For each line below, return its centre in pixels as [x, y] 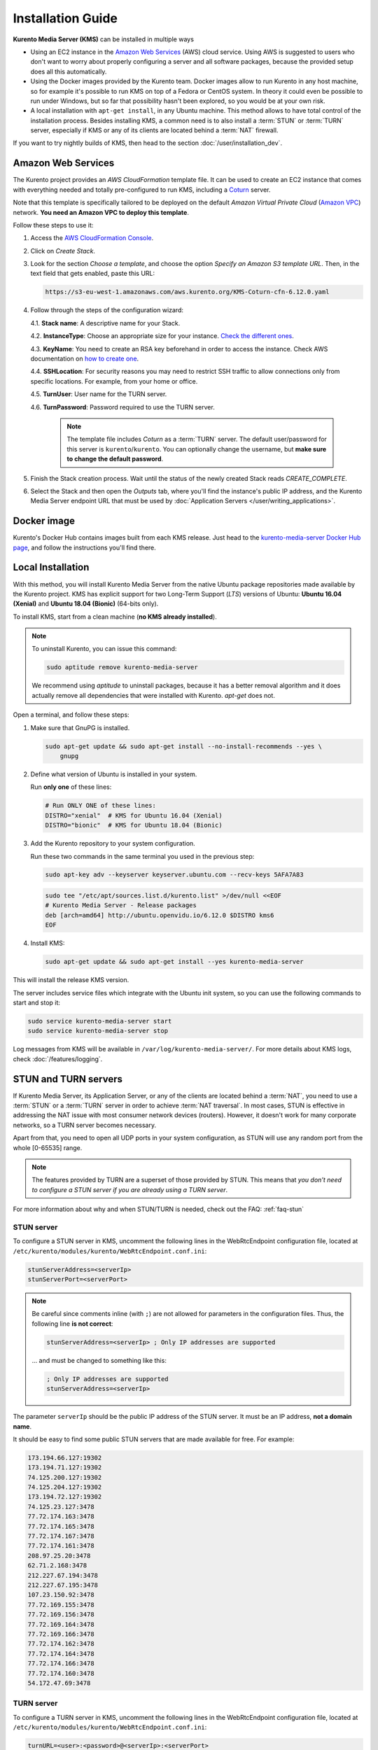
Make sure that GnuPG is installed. [80, 727]
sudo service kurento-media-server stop [98, 1031]
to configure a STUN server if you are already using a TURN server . [130, 1189]
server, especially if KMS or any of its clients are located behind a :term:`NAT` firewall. [154, 130]
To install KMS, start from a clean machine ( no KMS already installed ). [115, 617]
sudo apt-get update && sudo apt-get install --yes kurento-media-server [174, 962]
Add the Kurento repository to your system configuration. [113, 843]
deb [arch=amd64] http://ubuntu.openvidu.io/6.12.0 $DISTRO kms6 [160, 915]
